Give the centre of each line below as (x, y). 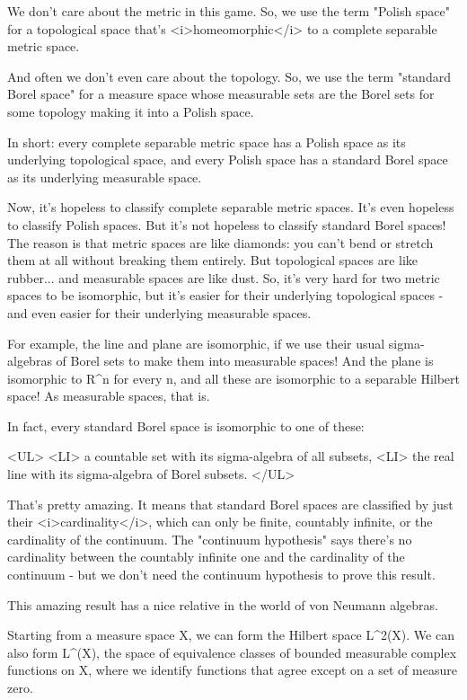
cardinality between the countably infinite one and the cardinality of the (206, 557)
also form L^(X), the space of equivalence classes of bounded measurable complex (232, 652)
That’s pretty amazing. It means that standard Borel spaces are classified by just (230, 504)
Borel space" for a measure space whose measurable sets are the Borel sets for (221, 94)
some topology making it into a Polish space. (131, 111)
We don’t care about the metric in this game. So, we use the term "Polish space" (229, 11)
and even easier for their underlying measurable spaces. (159, 312)
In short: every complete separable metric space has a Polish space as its (207, 142)
